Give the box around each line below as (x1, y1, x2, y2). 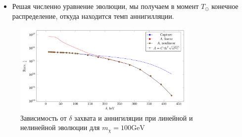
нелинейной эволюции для (20, 122, 100, 133)
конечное (211, 1, 239, 11)
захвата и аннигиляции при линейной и (74, 112, 193, 123)
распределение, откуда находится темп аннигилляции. (12, 10, 174, 21)
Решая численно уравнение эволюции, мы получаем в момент (12, 1, 199, 11)
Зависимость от (20, 112, 67, 123)
